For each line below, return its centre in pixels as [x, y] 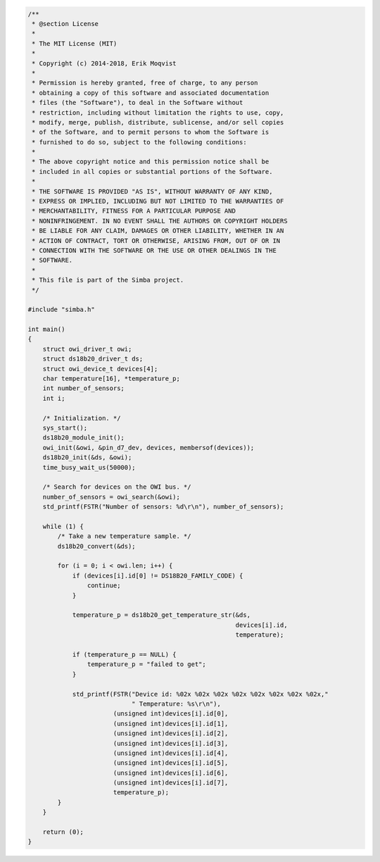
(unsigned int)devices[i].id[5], [171, 763]
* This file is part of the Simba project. [108, 280]
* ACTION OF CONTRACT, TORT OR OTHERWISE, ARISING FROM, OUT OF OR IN [156, 241]
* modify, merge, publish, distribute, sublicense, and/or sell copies [158, 122]
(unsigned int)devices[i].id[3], [171, 743]
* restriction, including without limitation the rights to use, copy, [158, 112]
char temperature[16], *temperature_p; [112, 379]
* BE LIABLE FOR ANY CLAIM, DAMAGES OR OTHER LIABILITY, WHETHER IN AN [158, 231]
